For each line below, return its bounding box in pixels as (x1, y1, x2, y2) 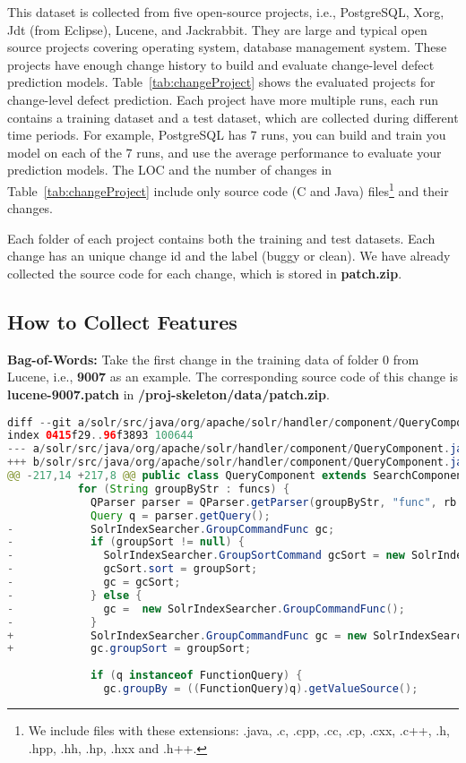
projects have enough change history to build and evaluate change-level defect (7, 55, 435, 73)
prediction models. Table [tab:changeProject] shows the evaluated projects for (7, 73, 436, 91)
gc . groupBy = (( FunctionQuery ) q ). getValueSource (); (103, 682, 419, 696)
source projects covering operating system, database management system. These (7, 38, 447, 56)
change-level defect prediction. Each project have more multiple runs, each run (7, 90, 439, 108)
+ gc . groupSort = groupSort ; (7, 642, 252, 656)
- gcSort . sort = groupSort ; (7, 562, 258, 576)
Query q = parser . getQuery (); (91, 509, 271, 522)
